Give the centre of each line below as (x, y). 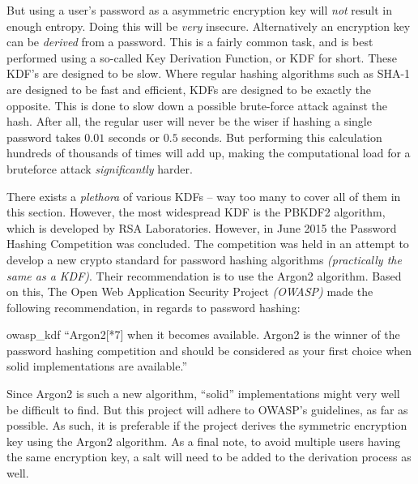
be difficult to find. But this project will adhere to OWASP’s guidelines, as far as (207, 409)
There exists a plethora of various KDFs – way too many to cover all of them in (204, 196)
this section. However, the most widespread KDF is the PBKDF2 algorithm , (196, 212)
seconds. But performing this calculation (282, 137)
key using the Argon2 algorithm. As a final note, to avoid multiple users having (204, 441)
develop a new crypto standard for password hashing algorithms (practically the (204, 259)
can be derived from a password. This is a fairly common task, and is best (190, 42)
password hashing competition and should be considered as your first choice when (209, 350)
